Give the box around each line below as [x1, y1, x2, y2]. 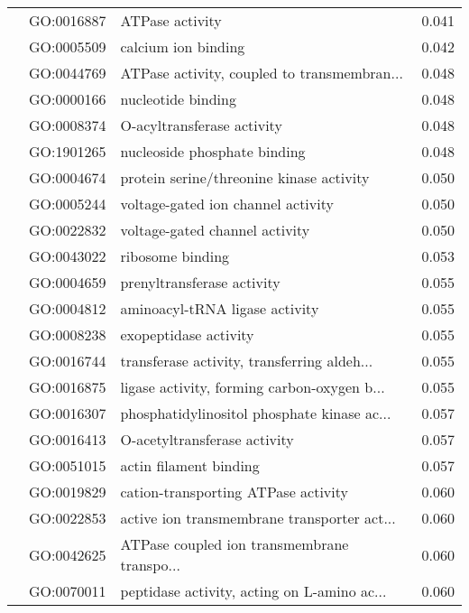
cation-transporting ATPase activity [120, 481, 348, 502]
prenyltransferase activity [120, 272, 280, 293]
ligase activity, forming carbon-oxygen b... [120, 376, 385, 397]
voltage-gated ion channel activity [120, 193, 334, 214]
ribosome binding [120, 246, 230, 266]
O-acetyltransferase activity [120, 429, 294, 450]
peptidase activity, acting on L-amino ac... [120, 580, 387, 601]
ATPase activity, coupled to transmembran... [120, 62, 403, 83]
